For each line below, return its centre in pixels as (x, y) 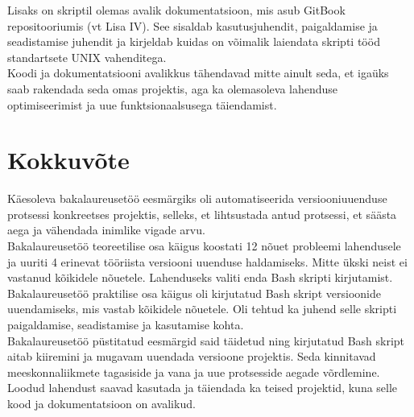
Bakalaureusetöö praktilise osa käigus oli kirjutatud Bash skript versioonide (194, 293)
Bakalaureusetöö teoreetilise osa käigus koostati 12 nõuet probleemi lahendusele (204, 246)
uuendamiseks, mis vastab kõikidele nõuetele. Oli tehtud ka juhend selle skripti (202, 309)
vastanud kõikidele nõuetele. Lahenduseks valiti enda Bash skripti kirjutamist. (200, 277)
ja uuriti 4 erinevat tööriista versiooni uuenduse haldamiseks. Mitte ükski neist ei (207, 261)
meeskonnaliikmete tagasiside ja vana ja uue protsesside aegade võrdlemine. (194, 372)
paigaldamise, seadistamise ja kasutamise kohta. (126, 325)
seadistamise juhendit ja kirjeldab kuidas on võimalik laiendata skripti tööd (194, 41)
